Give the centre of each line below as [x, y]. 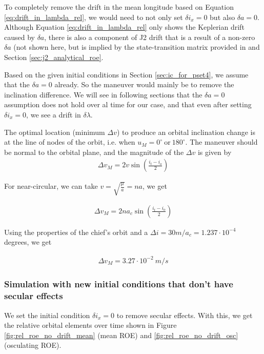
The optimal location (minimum [55, 132]
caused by [19, 37]
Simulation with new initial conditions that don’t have [119, 284]
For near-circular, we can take [51, 186]
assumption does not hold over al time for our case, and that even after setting [128, 104]
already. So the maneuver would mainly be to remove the [144, 84]
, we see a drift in [54, 114]
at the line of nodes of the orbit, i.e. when [70, 142]
